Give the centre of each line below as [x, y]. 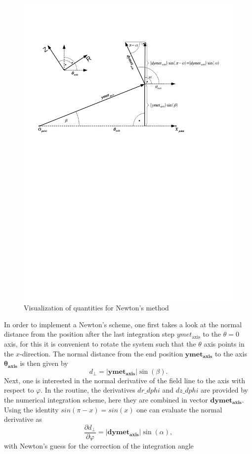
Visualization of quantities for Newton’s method [96, 308]
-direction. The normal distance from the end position [102, 353]
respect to [19, 390]
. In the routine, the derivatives [88, 390]
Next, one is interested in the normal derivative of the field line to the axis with [125, 380]
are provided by [224, 390]
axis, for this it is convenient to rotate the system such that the [100, 344]
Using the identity [31, 409]
